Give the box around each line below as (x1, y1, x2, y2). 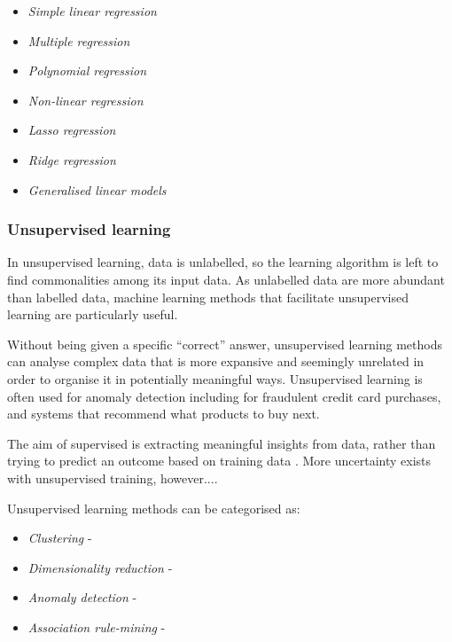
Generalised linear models (27, 180, 167, 199)
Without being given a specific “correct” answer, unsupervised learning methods (7, 334, 442, 353)
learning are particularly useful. (7, 305, 178, 324)
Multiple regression (27, 31, 130, 50)
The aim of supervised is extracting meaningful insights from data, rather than (7, 434, 436, 452)
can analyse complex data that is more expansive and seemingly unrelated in (7, 352, 425, 371)
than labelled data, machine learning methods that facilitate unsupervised (7, 287, 409, 306)
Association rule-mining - (27, 617, 166, 636)
